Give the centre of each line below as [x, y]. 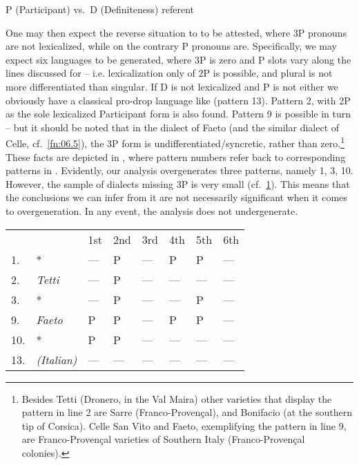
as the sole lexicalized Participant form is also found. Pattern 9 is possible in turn [178, 114]
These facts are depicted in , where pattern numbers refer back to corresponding [176, 156]
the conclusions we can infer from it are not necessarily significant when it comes [176, 197]
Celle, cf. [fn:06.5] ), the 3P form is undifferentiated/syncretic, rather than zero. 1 [175, 142]
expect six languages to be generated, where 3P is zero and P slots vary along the [178, 59]
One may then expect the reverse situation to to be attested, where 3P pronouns [176, 32]
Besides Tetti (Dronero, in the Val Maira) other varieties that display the [177, 398]
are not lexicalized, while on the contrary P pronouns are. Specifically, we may [171, 46]
